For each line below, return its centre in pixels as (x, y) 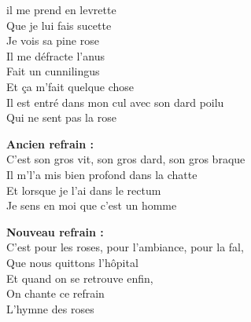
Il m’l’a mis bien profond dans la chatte (102, 174)
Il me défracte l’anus (55, 55)
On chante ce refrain (55, 293)
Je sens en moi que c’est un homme (92, 205)
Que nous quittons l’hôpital (72, 262)
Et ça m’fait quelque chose (70, 86)
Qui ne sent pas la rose (61, 117)
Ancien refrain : (50, 143)
